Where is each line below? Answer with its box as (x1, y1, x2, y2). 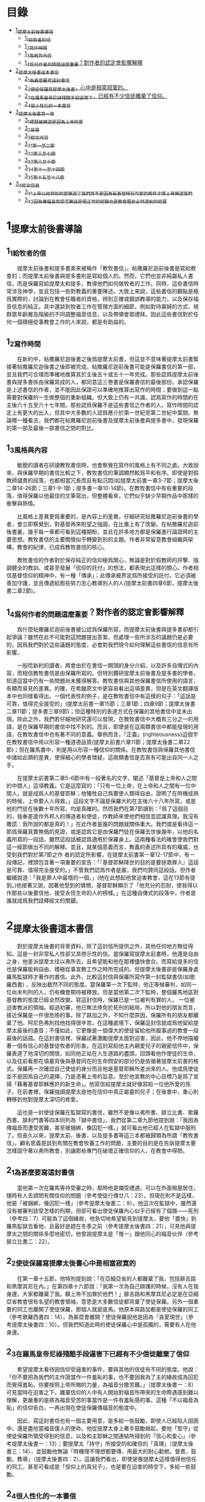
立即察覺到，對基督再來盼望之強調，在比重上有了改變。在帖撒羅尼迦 (22, 520, 193, 528)
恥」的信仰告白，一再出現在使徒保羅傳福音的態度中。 (6, 1404, 140, 1411)
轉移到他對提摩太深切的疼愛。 (6, 1095, 81, 1103)
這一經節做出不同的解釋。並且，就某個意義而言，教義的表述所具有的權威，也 (6, 843, 199, 851)
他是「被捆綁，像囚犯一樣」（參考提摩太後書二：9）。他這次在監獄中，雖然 (6, 1199, 192, 1207)
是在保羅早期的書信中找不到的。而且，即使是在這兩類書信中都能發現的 (16, 723, 193, 730)
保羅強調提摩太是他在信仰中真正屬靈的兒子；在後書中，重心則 (43, 1088, 199, 1095)
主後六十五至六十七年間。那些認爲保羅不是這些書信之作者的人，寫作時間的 (6, 401, 193, 409)
